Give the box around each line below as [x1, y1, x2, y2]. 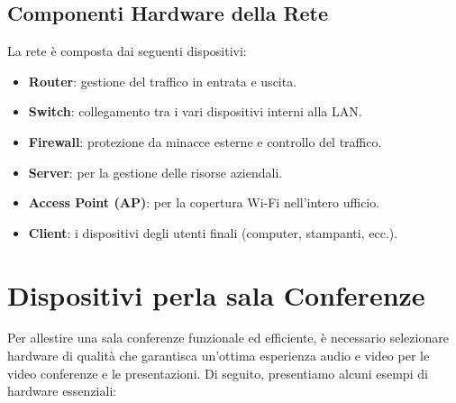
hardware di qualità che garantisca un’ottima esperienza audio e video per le [7, 346, 430, 365]
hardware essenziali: [7, 381, 117, 400]
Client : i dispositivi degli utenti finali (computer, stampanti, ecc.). [28, 223, 398, 242]
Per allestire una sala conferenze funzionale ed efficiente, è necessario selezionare [7, 328, 449, 347]
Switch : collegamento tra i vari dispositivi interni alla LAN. [28, 102, 362, 121]
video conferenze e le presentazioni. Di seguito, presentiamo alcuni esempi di [7, 363, 428, 382]
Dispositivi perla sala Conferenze [7, 276, 425, 313]
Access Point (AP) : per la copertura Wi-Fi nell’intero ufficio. [28, 193, 380, 212]
